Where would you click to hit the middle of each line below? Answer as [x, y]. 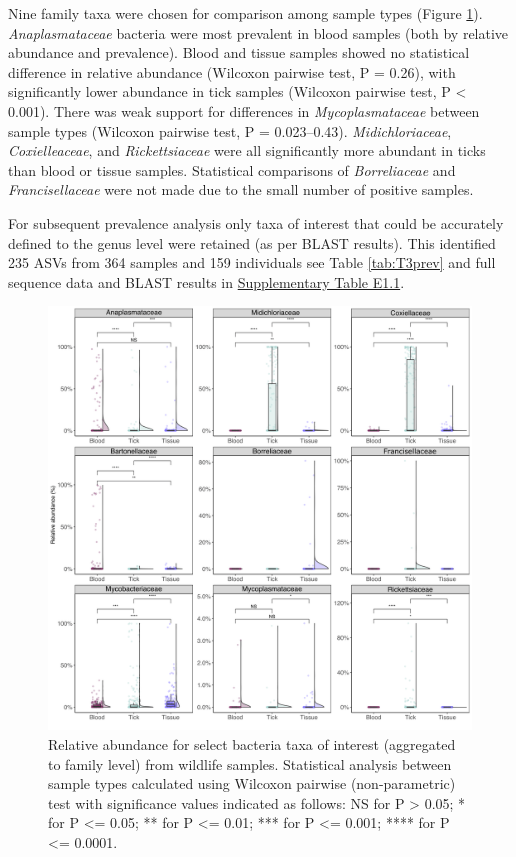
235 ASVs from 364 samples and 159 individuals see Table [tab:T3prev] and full [252, 262]
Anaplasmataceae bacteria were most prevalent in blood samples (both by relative [258, 32]
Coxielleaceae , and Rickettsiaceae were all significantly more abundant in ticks [247, 150]
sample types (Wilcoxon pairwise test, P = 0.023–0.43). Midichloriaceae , [230, 130]
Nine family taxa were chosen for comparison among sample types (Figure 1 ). [245, 13]
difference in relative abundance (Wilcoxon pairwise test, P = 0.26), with [232, 71]
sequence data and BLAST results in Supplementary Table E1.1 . [206, 281]
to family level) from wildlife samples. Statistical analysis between [250, 763]
